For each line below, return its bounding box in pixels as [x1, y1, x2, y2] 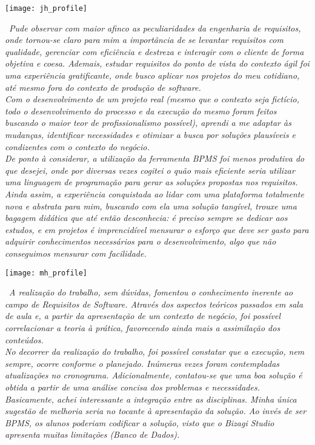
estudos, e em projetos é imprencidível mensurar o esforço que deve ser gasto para [5, 223, 309, 236]
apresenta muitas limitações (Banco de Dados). [5, 428, 180, 441]
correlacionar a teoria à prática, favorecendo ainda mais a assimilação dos [5, 321, 280, 334]
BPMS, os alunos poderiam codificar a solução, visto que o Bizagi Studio [5, 416, 274, 429]
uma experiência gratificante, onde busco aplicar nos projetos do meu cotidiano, [5, 69, 300, 82]
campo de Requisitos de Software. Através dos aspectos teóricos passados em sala [5, 297, 303, 310]
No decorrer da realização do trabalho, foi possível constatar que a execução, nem [5, 345, 305, 358]
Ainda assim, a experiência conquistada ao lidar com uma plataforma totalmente [5, 187, 304, 200]
